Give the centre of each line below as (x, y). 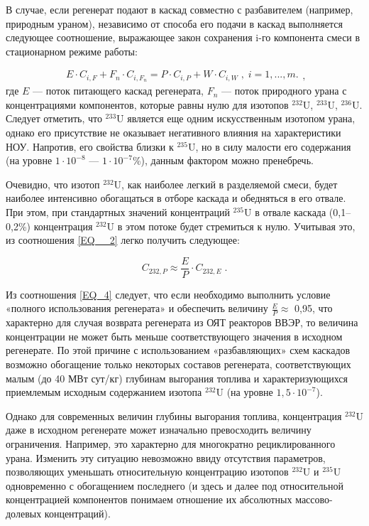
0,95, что (313, 308)
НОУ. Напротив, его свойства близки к (90, 146)
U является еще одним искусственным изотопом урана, (236, 118)
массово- (314, 499)
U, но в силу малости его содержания (269, 146)
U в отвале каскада (285, 212)
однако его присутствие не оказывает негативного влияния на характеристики (174, 133)
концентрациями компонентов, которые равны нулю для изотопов (147, 104)
